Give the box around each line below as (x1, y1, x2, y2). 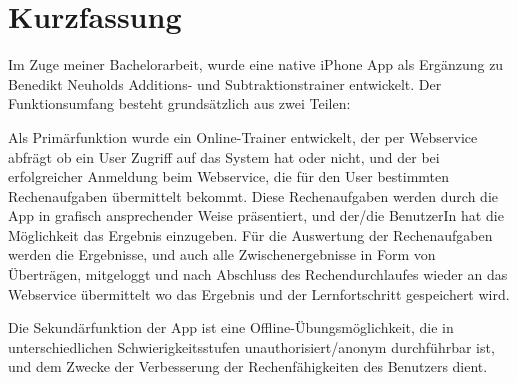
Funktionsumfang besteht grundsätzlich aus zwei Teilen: (8, 93, 351, 114)
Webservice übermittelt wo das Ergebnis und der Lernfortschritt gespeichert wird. (8, 283, 510, 304)
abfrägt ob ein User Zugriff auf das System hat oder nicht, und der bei (8, 146, 440, 167)
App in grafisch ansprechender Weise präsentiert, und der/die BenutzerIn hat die (8, 205, 504, 226)
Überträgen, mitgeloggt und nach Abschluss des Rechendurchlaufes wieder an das (8, 264, 508, 285)
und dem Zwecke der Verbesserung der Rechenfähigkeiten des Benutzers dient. (8, 356, 488, 377)
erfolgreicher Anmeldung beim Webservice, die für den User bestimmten (8, 166, 450, 187)
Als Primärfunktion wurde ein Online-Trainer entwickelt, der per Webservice (8, 126, 478, 147)
